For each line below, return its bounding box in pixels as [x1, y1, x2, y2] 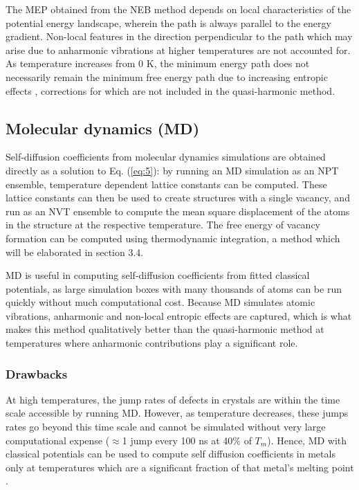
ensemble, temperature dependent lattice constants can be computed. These [6, 176, 327, 191]
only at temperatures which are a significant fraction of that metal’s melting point [6, 460, 354, 474]
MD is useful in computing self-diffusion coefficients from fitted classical [6, 268, 310, 282]
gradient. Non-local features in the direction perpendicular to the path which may [6, 29, 353, 44]
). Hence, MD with [267, 433, 347, 447]
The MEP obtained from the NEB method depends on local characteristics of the [6, 2, 351, 16]
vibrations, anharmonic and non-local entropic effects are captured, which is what [6, 308, 352, 323]
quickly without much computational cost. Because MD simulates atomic [6, 295, 315, 309]
